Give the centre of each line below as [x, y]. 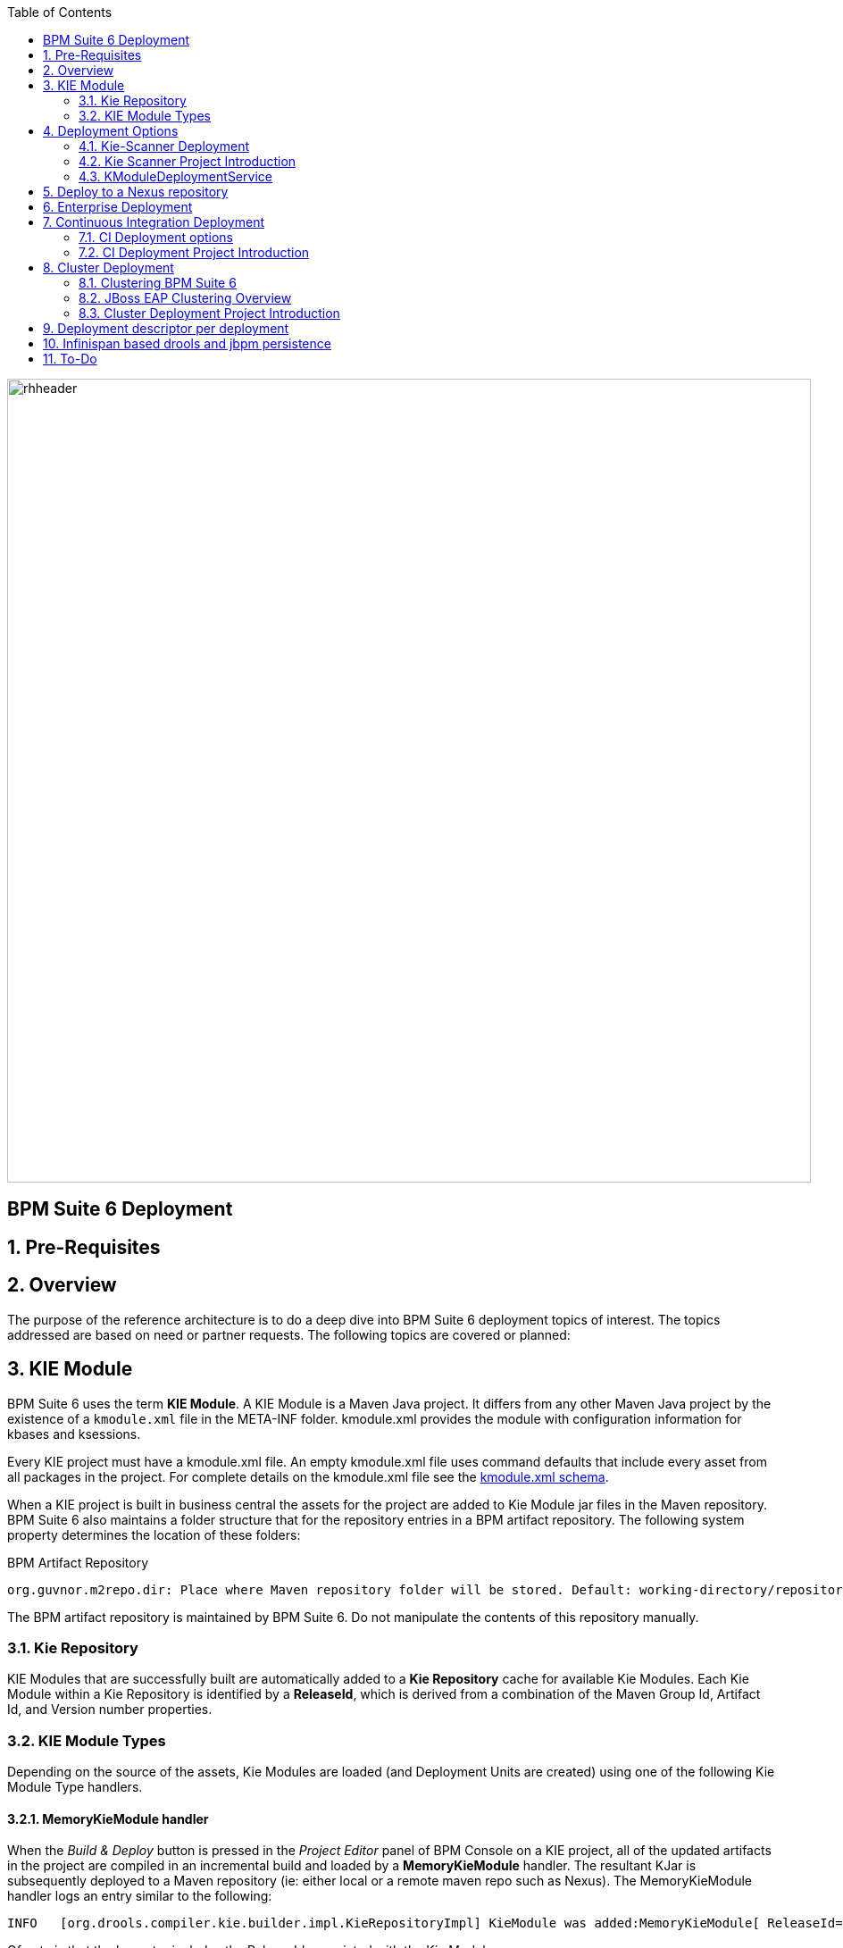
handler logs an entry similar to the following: [140, 1896]
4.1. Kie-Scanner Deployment [164, 146]
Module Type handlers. [75, 1787]
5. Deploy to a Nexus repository [136, 192]
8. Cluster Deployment [109, 268]
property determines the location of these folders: [154, 1534]
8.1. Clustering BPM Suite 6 [158, 283]
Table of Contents [60, 12]
